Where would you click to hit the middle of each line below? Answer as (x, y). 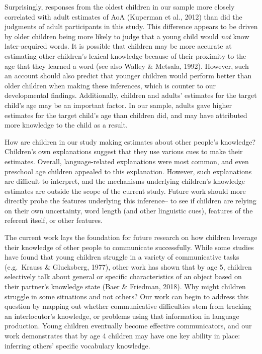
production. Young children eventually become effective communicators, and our (128, 326)
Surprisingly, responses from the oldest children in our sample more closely (120, 7)
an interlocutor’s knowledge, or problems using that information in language (122, 316)
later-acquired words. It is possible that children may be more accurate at (118, 46)
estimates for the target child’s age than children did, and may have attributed (126, 115)
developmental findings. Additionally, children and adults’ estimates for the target (131, 95)
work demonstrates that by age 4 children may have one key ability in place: (122, 335)
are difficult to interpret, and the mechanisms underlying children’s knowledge (125, 181)
